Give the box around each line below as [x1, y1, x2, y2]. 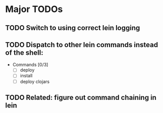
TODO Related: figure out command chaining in [5, 93, 156, 101]
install [20, 73, 33, 79]
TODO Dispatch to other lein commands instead [5, 40, 158, 49]
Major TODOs [5, 4, 63, 15]
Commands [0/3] [12, 62, 48, 68]
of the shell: [5, 48, 44, 57]
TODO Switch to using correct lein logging [5, 24, 140, 32]
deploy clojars [20, 78, 49, 84]
